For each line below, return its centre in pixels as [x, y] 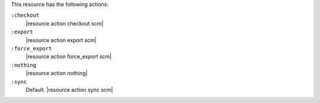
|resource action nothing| [57, 73]
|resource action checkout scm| [65, 23]
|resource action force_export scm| [69, 57]
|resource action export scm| [61, 40]
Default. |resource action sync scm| [69, 89]
